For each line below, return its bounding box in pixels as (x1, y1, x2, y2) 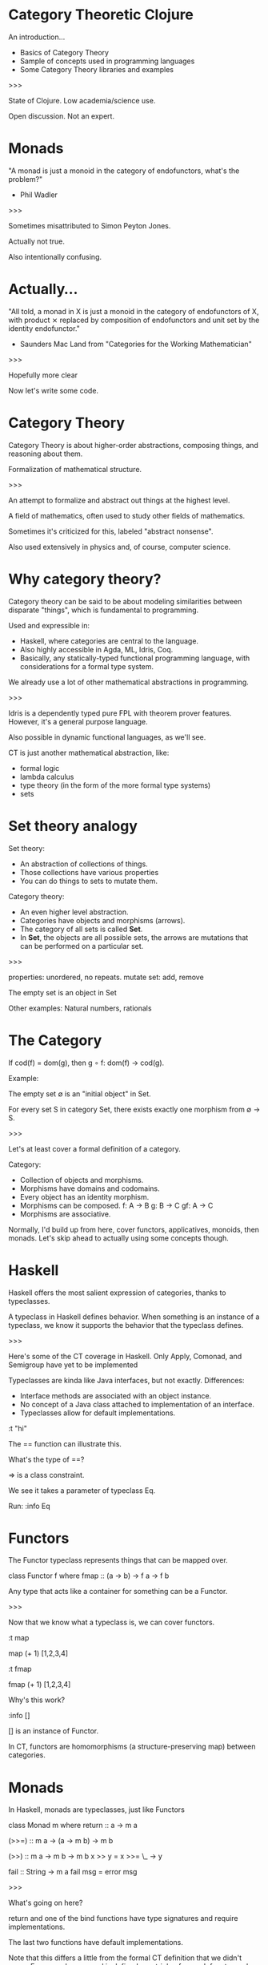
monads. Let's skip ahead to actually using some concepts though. (8, 1233, 230, 1243)
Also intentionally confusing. (8, 252, 102, 261)
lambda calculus (19, 772, 74, 781)
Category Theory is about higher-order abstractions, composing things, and (8, 440, 258, 450)
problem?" (8, 174, 43, 184)
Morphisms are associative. (19, 1208, 111, 1219)
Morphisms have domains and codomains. (19, 1184, 160, 1193)
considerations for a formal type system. (19, 661, 154, 671)
